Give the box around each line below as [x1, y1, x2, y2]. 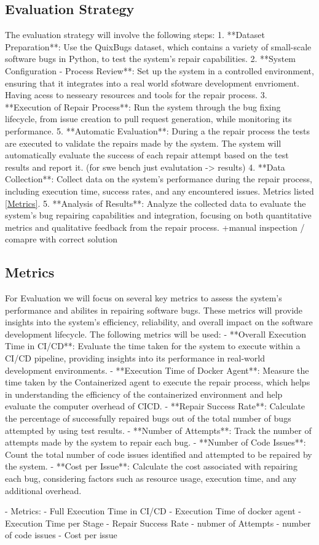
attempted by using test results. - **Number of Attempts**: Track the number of [5, 423, 312, 436]
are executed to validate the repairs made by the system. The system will [5, 136, 282, 149]
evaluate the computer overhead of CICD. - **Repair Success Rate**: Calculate [5, 400, 305, 412]
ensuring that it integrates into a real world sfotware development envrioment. [5, 76, 299, 89]
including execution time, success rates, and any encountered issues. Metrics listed [5, 184, 314, 197]
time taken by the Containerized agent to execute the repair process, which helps [5, 376, 310, 388]
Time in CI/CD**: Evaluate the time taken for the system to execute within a [5, 339, 301, 352]
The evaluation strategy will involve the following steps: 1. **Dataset [5, 28, 265, 41]
